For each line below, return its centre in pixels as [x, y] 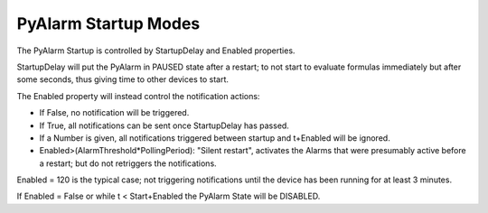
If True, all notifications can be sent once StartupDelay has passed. [164, 125]
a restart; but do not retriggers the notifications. [128, 163]
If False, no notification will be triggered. [114, 113]
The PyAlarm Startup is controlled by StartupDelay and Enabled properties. [156, 51]
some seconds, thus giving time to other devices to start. [123, 79]
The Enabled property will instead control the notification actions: [138, 96]
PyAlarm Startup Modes [108, 23]
